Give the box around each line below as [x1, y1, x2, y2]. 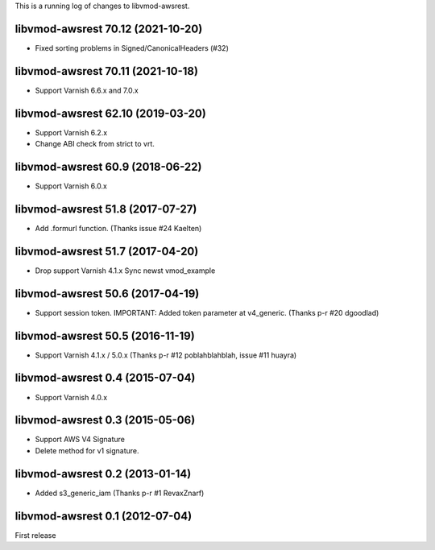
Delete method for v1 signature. [35, 445, 140, 455]
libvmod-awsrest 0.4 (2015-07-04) [14, 371, 196, 385]
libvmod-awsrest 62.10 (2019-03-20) [14, 106, 207, 120]
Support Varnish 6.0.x [35, 181, 108, 191]
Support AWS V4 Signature [35, 435, 125, 445]
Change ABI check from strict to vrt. [35, 139, 155, 149]
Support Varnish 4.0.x [35, 392, 108, 402]
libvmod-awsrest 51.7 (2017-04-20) [14, 244, 199, 258]
